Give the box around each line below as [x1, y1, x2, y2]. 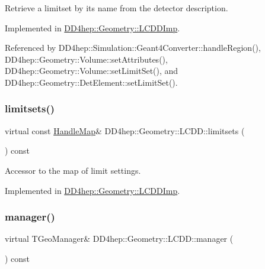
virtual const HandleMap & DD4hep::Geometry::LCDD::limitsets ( [5, 124, 245, 137]
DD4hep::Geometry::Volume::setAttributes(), [5, 53, 168, 65]
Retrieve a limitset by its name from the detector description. [5, 2, 228, 14]
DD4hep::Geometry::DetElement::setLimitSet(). [5, 76, 178, 88]
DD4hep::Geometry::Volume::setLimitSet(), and [5, 64, 178, 77]
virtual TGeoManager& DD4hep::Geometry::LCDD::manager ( [5, 232, 234, 245]
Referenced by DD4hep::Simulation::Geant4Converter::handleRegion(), [5, 41, 261, 54]
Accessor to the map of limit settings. [5, 164, 141, 176]
